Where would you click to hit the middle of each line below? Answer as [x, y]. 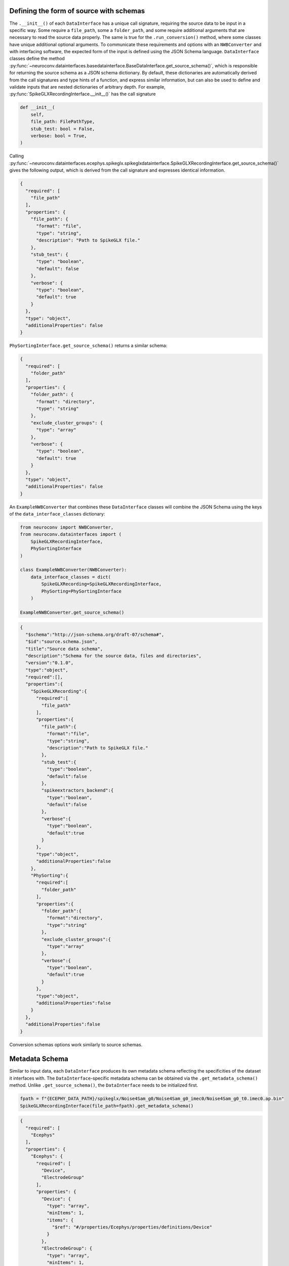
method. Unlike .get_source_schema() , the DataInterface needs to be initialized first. [104, 1085]
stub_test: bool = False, [63, 129]
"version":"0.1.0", [50, 663]
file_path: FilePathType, [63, 122]
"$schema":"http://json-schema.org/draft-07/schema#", [95, 635]
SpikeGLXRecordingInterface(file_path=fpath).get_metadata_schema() [107, 1106]
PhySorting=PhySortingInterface [81, 591]
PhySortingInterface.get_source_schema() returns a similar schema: [88, 346]
